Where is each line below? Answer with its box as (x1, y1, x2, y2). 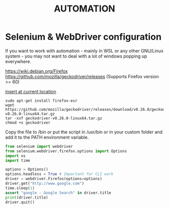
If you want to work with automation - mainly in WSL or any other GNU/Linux (5, 48, 163, 54)
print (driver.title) (5, 195, 49, 200)
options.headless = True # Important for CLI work (5, 171, 114, 177)
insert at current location (5, 88, 56, 94)
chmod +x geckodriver (5, 120, 51, 125)
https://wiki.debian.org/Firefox (5, 68, 68, 74)
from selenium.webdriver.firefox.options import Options (5, 148, 127, 153)
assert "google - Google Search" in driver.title (5, 190, 112, 195)
